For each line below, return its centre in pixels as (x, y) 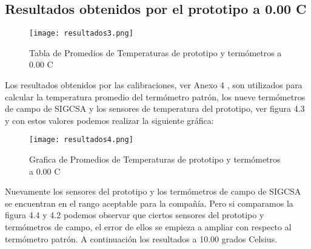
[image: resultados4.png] (81, 140)
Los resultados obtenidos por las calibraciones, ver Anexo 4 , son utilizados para (154, 85)
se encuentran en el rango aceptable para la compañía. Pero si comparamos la (149, 203)
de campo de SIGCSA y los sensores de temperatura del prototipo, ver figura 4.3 (155, 108)
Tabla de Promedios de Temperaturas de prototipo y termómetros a (155, 52)
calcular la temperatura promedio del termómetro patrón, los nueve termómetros (155, 96)
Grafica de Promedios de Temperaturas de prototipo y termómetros (155, 159)
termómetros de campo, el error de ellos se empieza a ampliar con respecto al (148, 227)
